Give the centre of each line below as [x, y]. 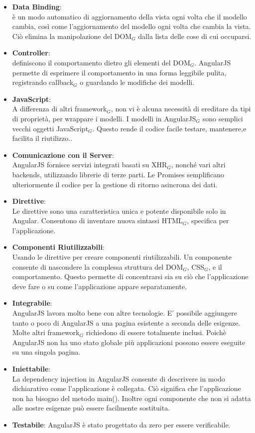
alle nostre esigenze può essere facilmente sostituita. [91, 408]
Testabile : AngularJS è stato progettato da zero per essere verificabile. [121, 424]
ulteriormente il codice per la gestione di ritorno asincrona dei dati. [115, 184]
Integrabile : [32, 303]
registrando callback [43, 82]
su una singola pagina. [46, 352]
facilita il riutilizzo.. [42, 138]
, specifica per [208, 220]
